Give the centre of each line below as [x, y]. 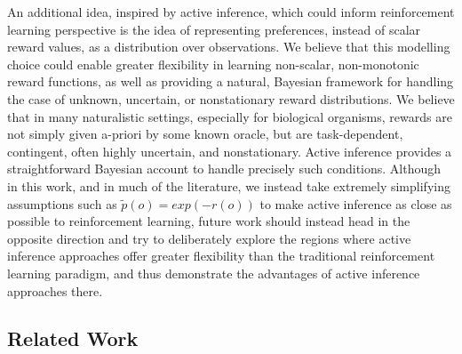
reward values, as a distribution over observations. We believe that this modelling [229, 47]
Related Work [73, 338]
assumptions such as [62, 203]
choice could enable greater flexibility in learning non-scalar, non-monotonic [213, 64]
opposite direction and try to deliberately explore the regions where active [209, 238]
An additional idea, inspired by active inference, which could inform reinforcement [231, 12]
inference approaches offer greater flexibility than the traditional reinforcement [221, 256]
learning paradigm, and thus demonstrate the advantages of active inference [214, 273]
